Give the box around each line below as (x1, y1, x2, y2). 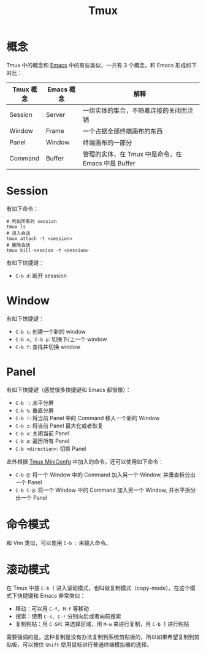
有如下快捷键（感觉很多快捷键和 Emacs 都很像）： (6, 386, 131, 393)
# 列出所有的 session (6, 218, 57, 224)
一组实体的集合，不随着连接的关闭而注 (82, 106, 194, 115)
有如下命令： (6, 205, 39, 212)
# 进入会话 (6, 230, 31, 236)
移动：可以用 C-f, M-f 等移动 (15, 604, 89, 612)
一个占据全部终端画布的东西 (82, 127, 163, 135)
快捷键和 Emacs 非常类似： (17, 592, 86, 599)
